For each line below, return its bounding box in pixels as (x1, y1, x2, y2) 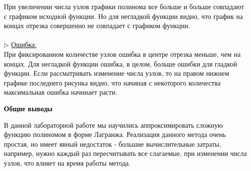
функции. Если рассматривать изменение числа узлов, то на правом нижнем (4, 68, 229, 78)
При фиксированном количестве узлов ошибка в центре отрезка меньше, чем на (4, 49, 241, 59)
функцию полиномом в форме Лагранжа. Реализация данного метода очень (4, 129, 226, 139)
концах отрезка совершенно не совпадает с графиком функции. (4, 20, 190, 31)
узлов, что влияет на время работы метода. (4, 157, 131, 168)
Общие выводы (4, 103, 52, 113)
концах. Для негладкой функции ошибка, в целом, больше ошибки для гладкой (4, 58, 237, 68)
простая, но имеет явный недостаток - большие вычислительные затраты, (4, 138, 221, 149)
